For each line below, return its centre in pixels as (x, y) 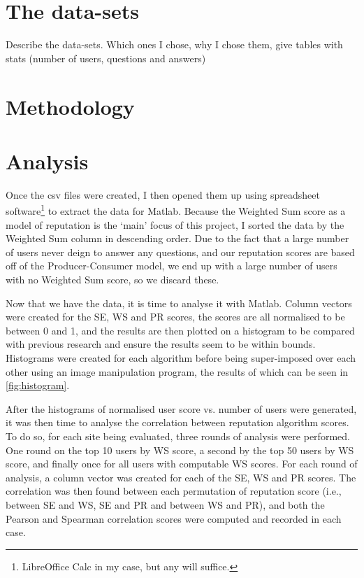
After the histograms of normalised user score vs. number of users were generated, (181, 408)
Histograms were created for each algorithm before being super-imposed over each (181, 358)
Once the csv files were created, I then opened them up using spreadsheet (163, 194)
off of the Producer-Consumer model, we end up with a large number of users (172, 266)
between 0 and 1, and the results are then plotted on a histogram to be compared (180, 330)
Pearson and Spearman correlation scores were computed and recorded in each (174, 518)
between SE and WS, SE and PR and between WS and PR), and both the (165, 504)
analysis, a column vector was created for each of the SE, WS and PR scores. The (181, 477)
